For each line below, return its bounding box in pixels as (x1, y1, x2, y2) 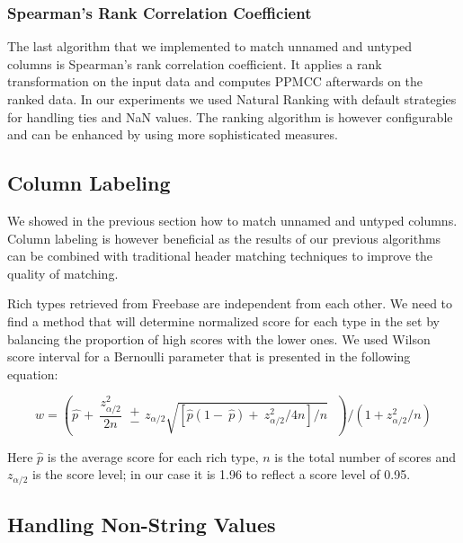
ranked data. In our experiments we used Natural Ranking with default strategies (7, 90, 457, 108)
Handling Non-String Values (7, 511, 276, 539)
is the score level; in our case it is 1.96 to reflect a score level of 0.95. (32, 465, 411, 484)
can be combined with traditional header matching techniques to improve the (7, 246, 433, 265)
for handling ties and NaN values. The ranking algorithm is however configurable (7, 107, 453, 126)
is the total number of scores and (274, 447, 457, 466)
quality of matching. (7, 263, 119, 282)
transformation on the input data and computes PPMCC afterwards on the (7, 72, 423, 91)
